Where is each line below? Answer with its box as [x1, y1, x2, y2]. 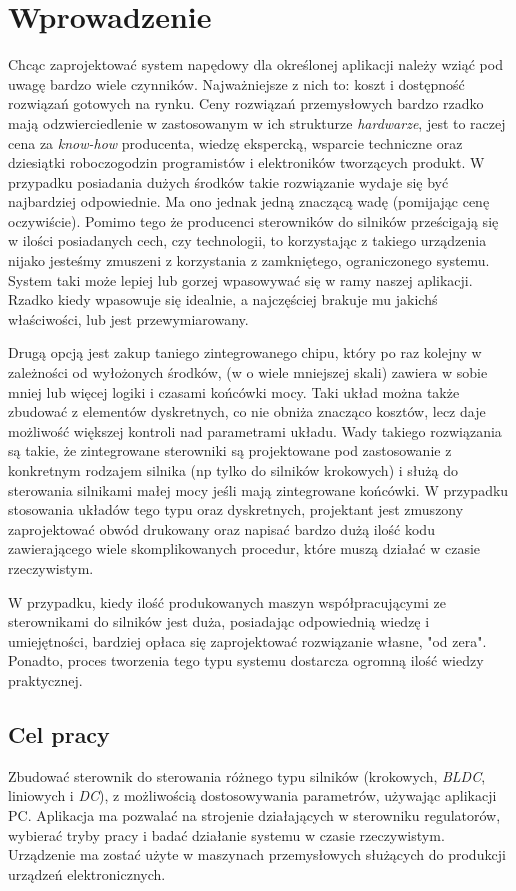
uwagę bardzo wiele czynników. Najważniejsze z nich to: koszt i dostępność [8, 73, 465, 94]
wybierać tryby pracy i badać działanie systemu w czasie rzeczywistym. [8, 824, 445, 845]
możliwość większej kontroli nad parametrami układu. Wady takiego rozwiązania [8, 420, 502, 441]
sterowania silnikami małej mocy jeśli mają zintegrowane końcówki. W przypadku [8, 479, 509, 500]
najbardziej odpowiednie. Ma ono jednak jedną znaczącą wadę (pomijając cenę [8, 191, 490, 212]
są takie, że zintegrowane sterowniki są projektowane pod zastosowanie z [8, 440, 452, 461]
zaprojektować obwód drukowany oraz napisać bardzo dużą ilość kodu [8, 518, 435, 539]
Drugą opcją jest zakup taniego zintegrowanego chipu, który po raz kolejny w [8, 342, 482, 363]
